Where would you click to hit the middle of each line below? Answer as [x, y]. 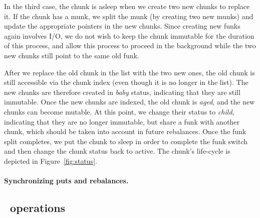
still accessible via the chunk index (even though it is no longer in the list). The [126, 82]
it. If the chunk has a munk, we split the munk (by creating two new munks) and [129, 16]
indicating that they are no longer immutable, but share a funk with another [122, 121]
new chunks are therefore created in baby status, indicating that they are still [122, 92]
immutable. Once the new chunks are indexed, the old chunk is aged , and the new [129, 102]
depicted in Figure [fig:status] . [51, 160]
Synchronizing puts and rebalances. [66, 181]
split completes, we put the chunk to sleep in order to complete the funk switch [126, 141]
